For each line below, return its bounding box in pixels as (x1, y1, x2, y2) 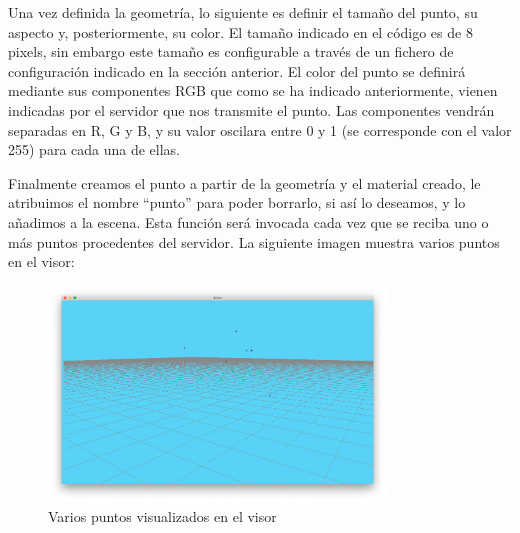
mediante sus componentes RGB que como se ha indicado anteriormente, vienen (8, 80, 498, 101)
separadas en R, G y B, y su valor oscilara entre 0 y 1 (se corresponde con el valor (8, 119, 512, 140)
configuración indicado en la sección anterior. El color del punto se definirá (8, 60, 466, 81)
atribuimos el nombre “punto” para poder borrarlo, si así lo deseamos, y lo (8, 192, 466, 213)
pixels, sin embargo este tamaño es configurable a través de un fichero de (8, 41, 454, 62)
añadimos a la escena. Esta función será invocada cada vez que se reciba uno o (8, 211, 489, 232)
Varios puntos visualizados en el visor (48, 505, 277, 526)
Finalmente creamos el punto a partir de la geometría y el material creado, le (8, 172, 481, 193)
